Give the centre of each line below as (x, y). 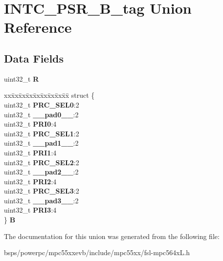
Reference (38, 27)
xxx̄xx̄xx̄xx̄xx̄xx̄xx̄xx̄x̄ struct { (49, 95)
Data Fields (34, 58)
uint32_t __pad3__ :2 (41, 200)
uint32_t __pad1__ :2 (41, 143)
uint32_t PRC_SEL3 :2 (42, 191)
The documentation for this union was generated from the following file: (112, 236)
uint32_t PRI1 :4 (30, 152)
